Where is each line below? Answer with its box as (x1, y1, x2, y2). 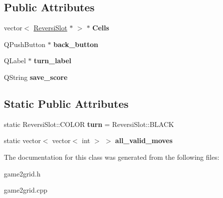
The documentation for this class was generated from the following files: (4, 151, 220, 162)
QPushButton (4, 39, 45, 49)
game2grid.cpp (4, 185, 47, 195)
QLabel (4, 55, 26, 66)
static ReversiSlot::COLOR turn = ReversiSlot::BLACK (4, 119, 174, 129)
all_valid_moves (115, 135, 173, 146)
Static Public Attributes (4, 96, 129, 111)
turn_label (34, 55, 71, 66)
